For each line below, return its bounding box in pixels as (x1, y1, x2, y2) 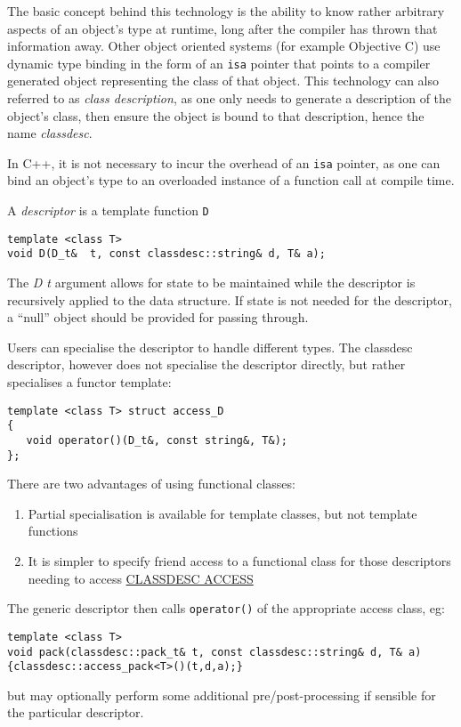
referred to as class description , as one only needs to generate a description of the (7, 89, 452, 108)
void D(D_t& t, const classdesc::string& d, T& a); (7, 247, 326, 261)
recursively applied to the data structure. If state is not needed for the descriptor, (7, 290, 452, 309)
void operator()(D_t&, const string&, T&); (26, 433, 287, 447)
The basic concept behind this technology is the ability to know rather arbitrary (7, 2, 445, 20)
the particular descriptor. (7, 703, 144, 722)
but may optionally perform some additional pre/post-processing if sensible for (7, 685, 436, 704)
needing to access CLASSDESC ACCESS (28, 569, 254, 587)
